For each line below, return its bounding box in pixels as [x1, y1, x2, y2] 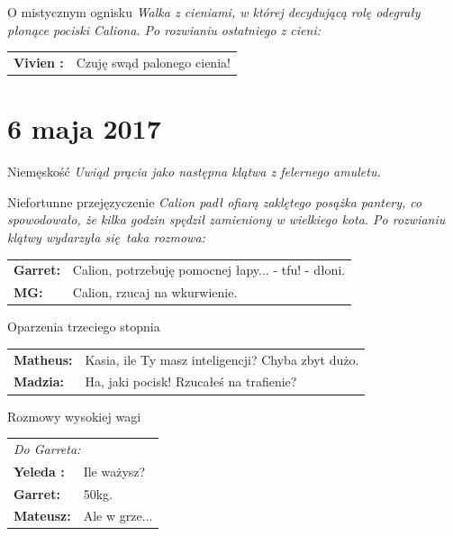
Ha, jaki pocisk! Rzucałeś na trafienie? [85, 372, 297, 391]
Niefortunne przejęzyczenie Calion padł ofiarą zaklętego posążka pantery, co [7, 192, 422, 211]
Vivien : [14, 52, 64, 71]
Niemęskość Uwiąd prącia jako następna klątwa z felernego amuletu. [7, 162, 381, 181]
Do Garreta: [14, 439, 81, 458]
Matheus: [14, 350, 73, 368]
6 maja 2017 [7, 110, 161, 147]
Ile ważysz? [83, 461, 146, 480]
